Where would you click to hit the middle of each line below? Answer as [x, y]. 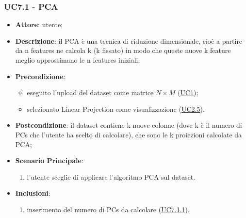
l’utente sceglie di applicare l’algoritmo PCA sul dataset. [111, 176]
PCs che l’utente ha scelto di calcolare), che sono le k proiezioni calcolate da [129, 134]
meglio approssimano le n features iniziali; [78, 60]
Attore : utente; [39, 25]
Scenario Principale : [49, 160]
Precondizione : [40, 76]
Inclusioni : [33, 193]
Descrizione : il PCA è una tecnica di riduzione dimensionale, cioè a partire [129, 41]
